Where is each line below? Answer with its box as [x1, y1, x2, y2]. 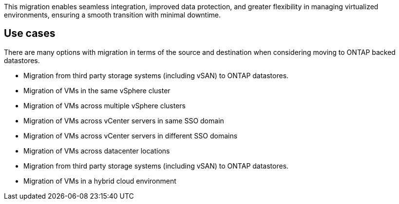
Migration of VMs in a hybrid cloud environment [23, 176, 176, 185]
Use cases [4, 27, 56, 40]
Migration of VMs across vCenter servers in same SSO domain [23, 116, 224, 125]
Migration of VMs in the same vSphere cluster [23, 86, 171, 95]
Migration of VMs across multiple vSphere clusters [23, 101, 186, 110]
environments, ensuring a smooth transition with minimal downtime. [4, 11, 221, 19]
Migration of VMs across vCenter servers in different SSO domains [23, 131, 238, 140]
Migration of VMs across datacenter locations [23, 146, 170, 155]
